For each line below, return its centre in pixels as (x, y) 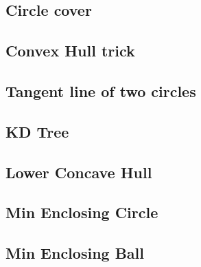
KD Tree (37, 131)
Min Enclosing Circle (82, 212)
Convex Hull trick (70, 51)
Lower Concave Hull (79, 172)
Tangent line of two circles (101, 90)
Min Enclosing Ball (75, 253)
